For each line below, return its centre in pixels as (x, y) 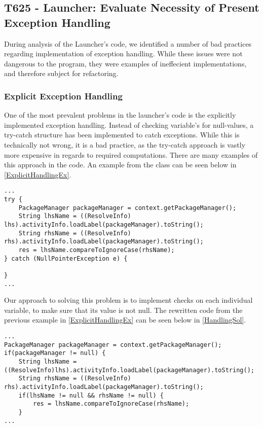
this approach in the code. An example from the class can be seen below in (120, 165)
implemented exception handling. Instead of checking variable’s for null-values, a (129, 124)
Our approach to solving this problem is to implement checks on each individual (128, 300)
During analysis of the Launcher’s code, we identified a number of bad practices (128, 43)
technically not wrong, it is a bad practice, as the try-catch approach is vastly (125, 144)
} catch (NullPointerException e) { (66, 258)
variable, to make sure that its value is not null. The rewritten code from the (123, 310)
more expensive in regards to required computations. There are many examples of (131, 154)
